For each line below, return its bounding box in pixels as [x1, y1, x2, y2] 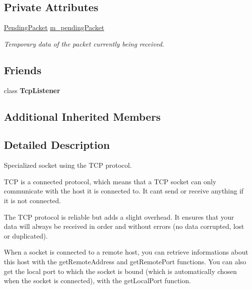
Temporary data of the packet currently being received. [4, 38, 165, 48]
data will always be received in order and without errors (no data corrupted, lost [4, 221, 244, 231]
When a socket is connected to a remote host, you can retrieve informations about [4, 247, 249, 257]
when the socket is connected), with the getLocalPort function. [4, 275, 191, 286]
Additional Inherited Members [4, 109, 161, 124]
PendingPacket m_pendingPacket [4, 22, 104, 32]
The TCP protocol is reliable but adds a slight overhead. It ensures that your [4, 211, 234, 222]
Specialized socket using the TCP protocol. [4, 160, 132, 170]
